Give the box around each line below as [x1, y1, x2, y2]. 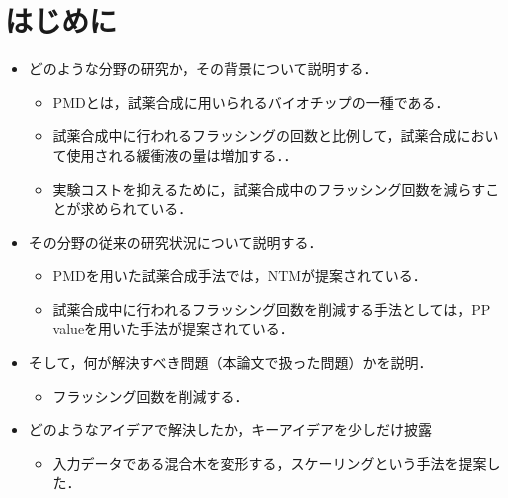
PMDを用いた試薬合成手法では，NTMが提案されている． [52, 265, 427, 286]
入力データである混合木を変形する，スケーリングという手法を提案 [52, 452, 487, 473]
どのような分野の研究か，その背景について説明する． [28, 58, 378, 79]
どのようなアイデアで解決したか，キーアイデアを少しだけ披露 [28, 419, 432, 440]
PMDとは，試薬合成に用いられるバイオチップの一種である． [52, 91, 450, 112]
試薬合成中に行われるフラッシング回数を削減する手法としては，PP [52, 298, 491, 319]
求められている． [80, 198, 193, 219]
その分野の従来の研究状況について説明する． [28, 231, 323, 252]
